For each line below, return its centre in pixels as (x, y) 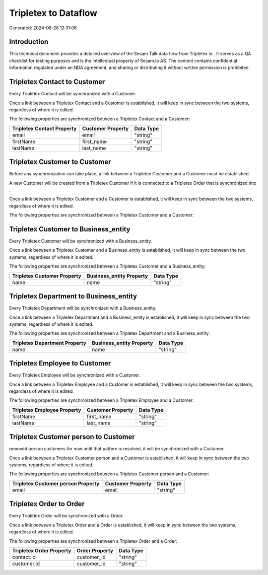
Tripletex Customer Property (47, 276)
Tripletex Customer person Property (56, 483)
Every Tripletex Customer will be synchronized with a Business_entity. (81, 241)
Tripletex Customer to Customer (60, 162)
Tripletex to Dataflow (53, 13)
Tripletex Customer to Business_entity (70, 229)
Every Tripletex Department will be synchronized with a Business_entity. (83, 308)
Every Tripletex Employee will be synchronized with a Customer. (75, 375)
